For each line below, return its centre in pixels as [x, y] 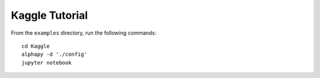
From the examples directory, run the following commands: [84, 33]
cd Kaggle [36, 46]
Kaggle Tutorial [49, 15]
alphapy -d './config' [55, 55]
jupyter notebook [47, 62]
